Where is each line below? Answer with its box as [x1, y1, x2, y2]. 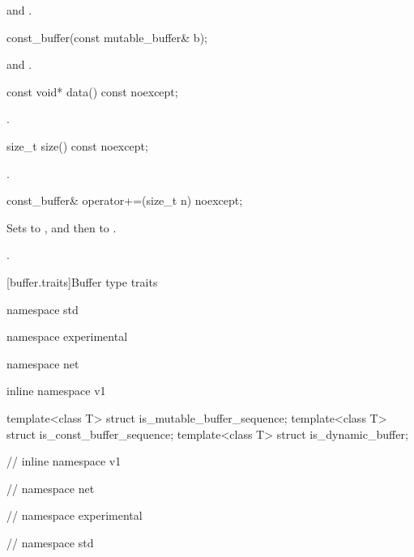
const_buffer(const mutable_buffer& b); [6, 28, 207, 45]
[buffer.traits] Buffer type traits [6, 273, 158, 290]
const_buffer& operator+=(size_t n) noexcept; [6, 192, 243, 209]
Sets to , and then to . [6, 219, 117, 236]
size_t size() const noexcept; [6, 137, 148, 154]
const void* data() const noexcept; [6, 83, 178, 100]
